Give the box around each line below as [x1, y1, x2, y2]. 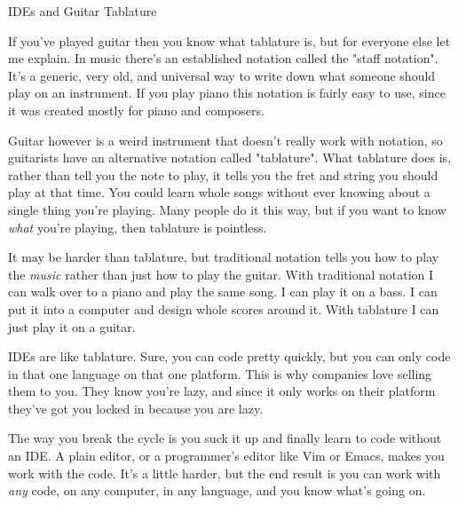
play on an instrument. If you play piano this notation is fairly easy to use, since [8, 83, 446, 102]
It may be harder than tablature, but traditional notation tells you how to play [8, 248, 439, 266]
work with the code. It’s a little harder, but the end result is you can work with [8, 463, 441, 482]
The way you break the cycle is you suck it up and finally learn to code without [8, 429, 442, 447]
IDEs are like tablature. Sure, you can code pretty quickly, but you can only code [8, 347, 451, 366]
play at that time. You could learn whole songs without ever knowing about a [8, 183, 430, 201]
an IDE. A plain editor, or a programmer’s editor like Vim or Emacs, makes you [8, 446, 445, 465]
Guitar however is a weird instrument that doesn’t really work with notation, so [8, 130, 443, 149]
